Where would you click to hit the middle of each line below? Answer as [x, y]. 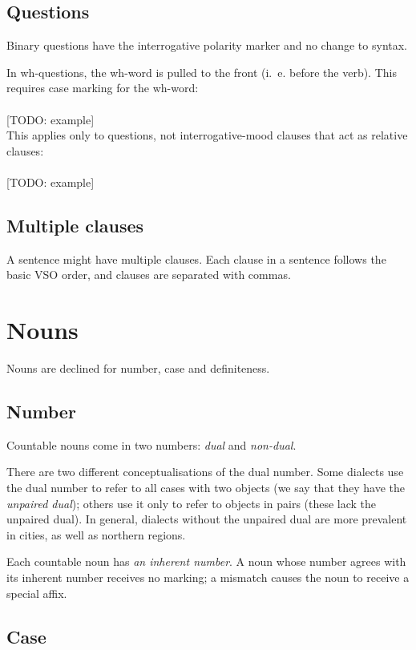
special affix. [37, 593]
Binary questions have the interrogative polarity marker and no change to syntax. [207, 45]
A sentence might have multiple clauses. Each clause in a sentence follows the [196, 258]
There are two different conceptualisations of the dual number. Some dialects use [205, 472]
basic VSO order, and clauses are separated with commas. [149, 275]
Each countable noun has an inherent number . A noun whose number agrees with [206, 561]
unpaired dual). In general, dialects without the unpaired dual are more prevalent [207, 519]
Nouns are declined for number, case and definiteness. [138, 368]
